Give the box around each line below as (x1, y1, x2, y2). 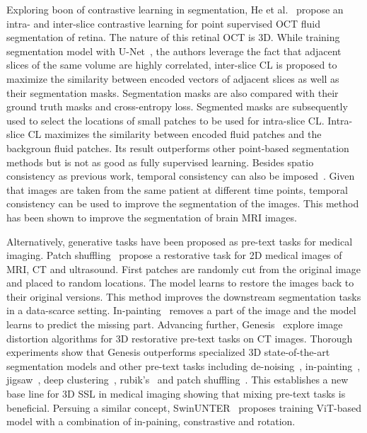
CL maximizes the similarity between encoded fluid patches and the (28, 127, 322, 142)
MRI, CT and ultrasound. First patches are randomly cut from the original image (6, 261, 361, 276)
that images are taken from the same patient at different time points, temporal (6, 182, 348, 197)
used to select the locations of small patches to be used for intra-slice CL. (6, 112, 325, 127)
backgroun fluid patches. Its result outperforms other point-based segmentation (6, 140, 349, 155)
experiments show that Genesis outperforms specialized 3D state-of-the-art (6, 345, 330, 359)
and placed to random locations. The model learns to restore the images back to (6, 275, 354, 290)
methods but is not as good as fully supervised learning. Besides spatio (6, 154, 314, 169)
